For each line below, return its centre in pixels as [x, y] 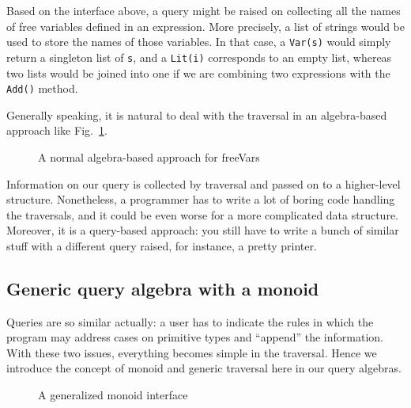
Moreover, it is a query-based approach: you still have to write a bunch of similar [203, 230]
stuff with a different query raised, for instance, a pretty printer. [162, 245]
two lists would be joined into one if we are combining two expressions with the [198, 72]
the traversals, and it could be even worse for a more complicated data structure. [202, 214]
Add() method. [42, 88]
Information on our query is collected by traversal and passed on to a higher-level [204, 183]
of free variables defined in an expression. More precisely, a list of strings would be [205, 26]
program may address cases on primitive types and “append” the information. [195, 337]
